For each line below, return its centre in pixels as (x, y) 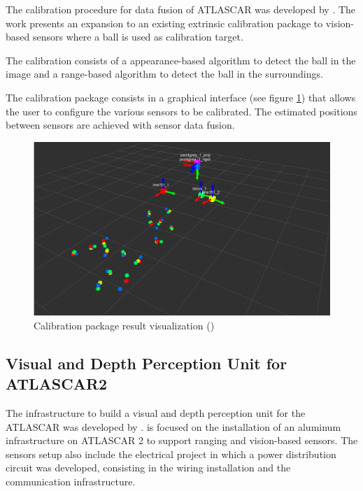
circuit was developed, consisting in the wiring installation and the (148, 468)
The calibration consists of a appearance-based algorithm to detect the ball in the (181, 60)
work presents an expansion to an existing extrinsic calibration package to (164, 23)
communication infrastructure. (71, 481)
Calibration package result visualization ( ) (124, 325)
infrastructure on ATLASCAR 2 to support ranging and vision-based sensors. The (182, 440)
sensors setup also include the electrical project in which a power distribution (171, 454)
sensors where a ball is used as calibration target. (138, 37)
